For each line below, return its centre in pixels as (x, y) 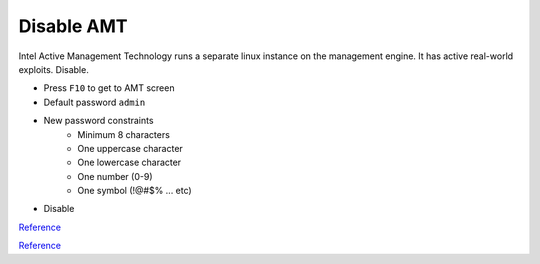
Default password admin (94, 102)
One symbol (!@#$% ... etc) (134, 191)
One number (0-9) (115, 176)
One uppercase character (130, 148)
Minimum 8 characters (123, 134)
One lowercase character (129, 162)
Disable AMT (73, 26)
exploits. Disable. (53, 69)
